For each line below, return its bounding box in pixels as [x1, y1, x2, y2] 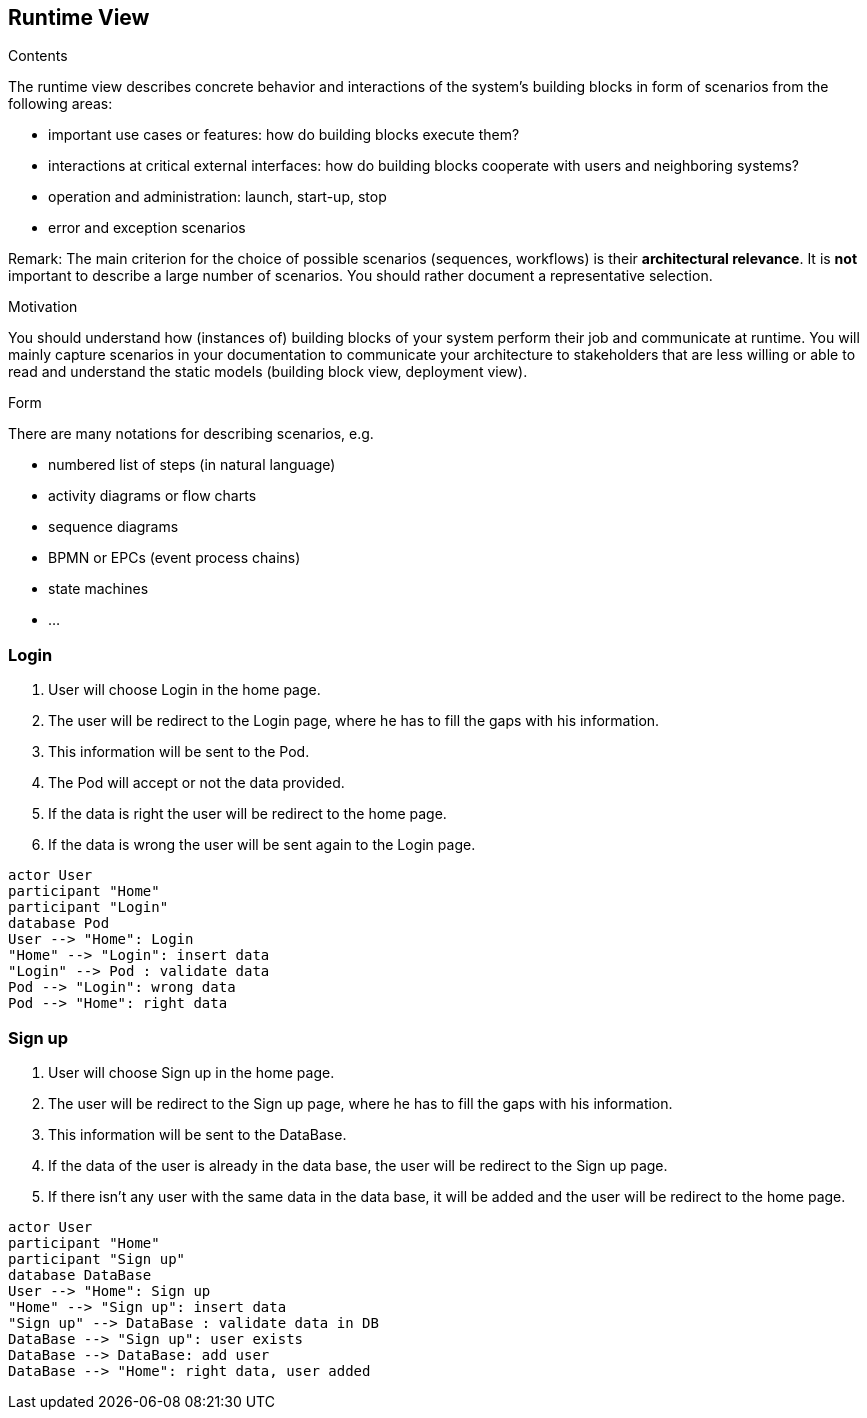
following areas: [8, 95, 113, 113]
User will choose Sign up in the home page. [48, 1063, 335, 1081]
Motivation [8, 298, 78, 316]
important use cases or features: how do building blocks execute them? [48, 126, 520, 144]
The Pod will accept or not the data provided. [48, 774, 345, 792]
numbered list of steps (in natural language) [48, 456, 336, 474]
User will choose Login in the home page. [48, 681, 321, 699]
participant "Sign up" [8, 1250, 186, 1267]
